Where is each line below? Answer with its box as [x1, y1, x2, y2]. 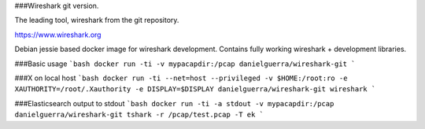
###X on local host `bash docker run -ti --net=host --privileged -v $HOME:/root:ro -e [14, 73, 348, 83]
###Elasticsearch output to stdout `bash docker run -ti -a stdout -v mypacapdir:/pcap [14, 98, 334, 108]
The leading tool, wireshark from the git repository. [14, 16, 179, 25]
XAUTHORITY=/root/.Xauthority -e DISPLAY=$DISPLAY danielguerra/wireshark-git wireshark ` [14, 85, 376, 94]
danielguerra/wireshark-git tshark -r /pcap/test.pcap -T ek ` [14, 110, 264, 120]
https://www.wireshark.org [14, 30, 102, 39]
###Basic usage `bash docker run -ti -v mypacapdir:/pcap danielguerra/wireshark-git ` [14, 59, 356, 68]
